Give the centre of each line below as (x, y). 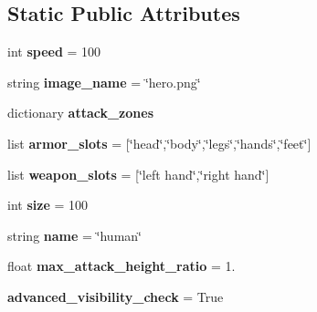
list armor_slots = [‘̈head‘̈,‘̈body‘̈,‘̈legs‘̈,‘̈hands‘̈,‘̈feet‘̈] (159, 143)
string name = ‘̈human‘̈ (74, 235)
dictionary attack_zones (80, 113)
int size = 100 (48, 205)
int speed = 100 (54, 52)
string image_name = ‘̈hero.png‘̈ (104, 82)
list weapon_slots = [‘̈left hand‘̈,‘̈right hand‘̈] (138, 174)
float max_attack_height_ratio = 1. (122, 266)
